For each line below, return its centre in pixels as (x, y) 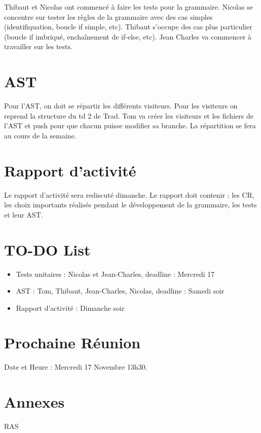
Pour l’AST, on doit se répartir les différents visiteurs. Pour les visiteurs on (121, 106)
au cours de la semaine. (40, 135)
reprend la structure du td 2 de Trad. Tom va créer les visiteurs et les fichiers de (129, 115)
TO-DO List (47, 249)
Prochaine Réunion (72, 342)
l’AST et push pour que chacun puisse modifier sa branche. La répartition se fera (130, 125)
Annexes (34, 402)
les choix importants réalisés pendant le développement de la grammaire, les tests (130, 205)
